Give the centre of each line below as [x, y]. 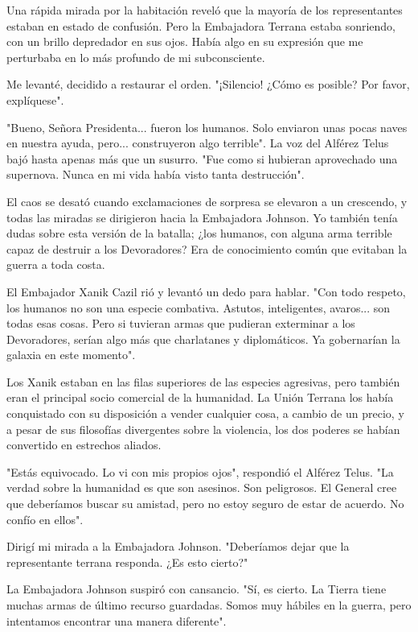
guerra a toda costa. [56, 264]
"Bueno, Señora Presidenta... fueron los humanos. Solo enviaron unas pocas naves [207, 127]
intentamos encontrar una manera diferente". [117, 620]
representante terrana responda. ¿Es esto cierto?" [127, 562]
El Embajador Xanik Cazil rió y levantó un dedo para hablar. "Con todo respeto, [206, 291]
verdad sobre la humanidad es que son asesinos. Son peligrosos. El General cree [202, 487]
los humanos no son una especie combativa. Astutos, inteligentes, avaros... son [199, 307]
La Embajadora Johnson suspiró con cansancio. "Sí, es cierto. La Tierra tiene [197, 589]
